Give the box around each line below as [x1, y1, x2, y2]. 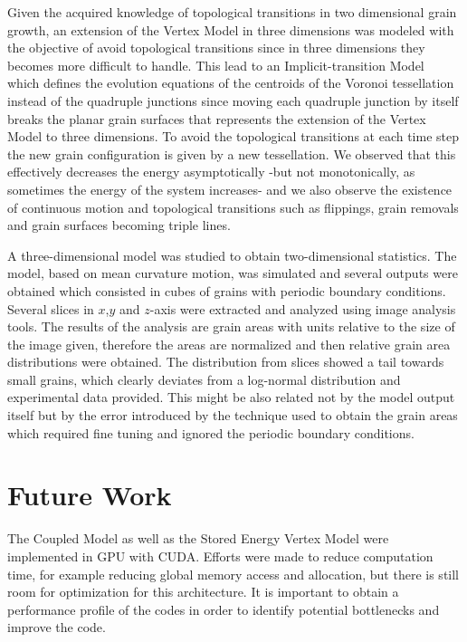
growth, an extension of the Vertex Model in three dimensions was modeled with [7, 20, 454, 39]
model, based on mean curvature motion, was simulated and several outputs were [7, 264, 458, 283]
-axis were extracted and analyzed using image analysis [149, 299, 456, 318]
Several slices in [7, 299, 94, 318]
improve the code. [7, 618, 106, 637]
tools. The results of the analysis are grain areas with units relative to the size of [7, 317, 455, 336]
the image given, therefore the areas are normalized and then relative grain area [7, 334, 451, 353]
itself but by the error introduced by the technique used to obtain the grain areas [7, 406, 458, 425]
